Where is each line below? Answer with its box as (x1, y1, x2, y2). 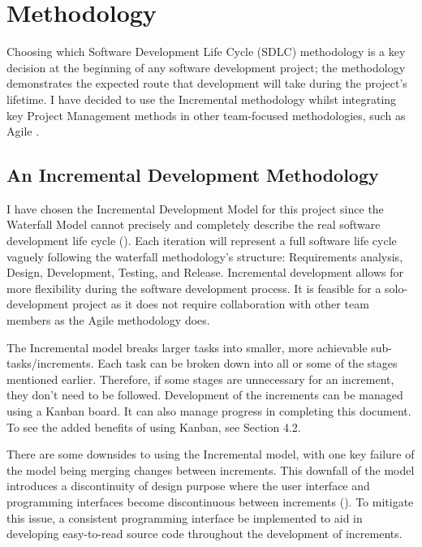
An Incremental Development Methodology (6, 162, 379, 187)
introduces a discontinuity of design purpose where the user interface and (6, 477, 370, 494)
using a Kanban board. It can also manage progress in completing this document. (6, 403, 411, 420)
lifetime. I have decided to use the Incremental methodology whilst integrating (6, 90, 397, 107)
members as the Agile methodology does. (6, 312, 210, 329)
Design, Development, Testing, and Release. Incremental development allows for (6, 264, 403, 281)
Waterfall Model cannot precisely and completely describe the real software (6, 216, 381, 233)
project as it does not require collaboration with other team (72, 295, 369, 312)
